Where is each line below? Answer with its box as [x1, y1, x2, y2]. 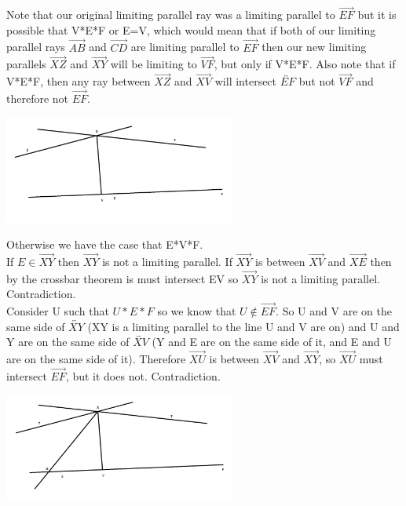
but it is [357, 6, 397, 23]
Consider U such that [6, 303, 109, 319]
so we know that [157, 303, 236, 319]
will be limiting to [110, 56, 197, 72]
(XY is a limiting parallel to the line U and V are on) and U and [87, 318, 400, 334]
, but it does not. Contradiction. [65, 367, 221, 384]
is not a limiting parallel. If [102, 253, 232, 269]
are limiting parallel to [130, 38, 240, 55]
